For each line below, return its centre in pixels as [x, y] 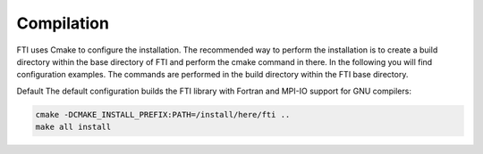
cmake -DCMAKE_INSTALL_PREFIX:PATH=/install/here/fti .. [163, 114]
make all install [73, 127]
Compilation [63, 23]
